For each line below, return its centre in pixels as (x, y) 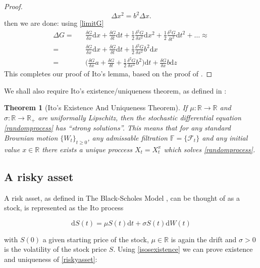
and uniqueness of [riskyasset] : (51, 259)
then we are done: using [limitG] (54, 23)
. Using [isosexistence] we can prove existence (183, 249)
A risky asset (39, 176)
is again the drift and (204, 239)
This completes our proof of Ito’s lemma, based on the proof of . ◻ (108, 74)
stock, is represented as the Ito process (64, 208)
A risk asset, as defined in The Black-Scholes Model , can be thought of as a (122, 197)
